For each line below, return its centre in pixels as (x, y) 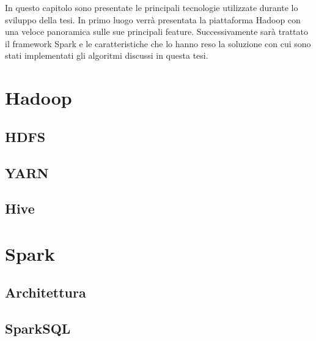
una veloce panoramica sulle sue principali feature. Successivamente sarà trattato (157, 32)
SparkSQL (38, 328)
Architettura (46, 292)
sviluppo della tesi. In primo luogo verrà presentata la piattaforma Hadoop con (153, 19)
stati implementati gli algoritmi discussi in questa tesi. (107, 55)
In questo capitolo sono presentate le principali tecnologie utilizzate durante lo (152, 7)
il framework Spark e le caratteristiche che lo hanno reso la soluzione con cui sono (158, 43)
